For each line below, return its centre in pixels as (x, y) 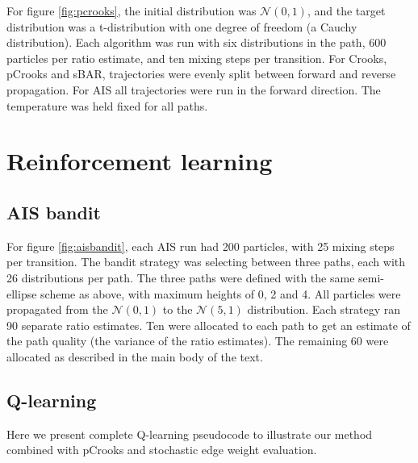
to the (178, 309)
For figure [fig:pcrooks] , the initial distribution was (132, 10)
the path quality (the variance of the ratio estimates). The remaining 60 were (198, 341)
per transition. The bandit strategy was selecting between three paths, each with (206, 262)
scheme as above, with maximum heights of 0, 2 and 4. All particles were (221, 293)
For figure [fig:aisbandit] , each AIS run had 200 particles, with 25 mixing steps (201, 246)
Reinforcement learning (140, 161)
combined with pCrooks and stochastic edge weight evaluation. (162, 450)
